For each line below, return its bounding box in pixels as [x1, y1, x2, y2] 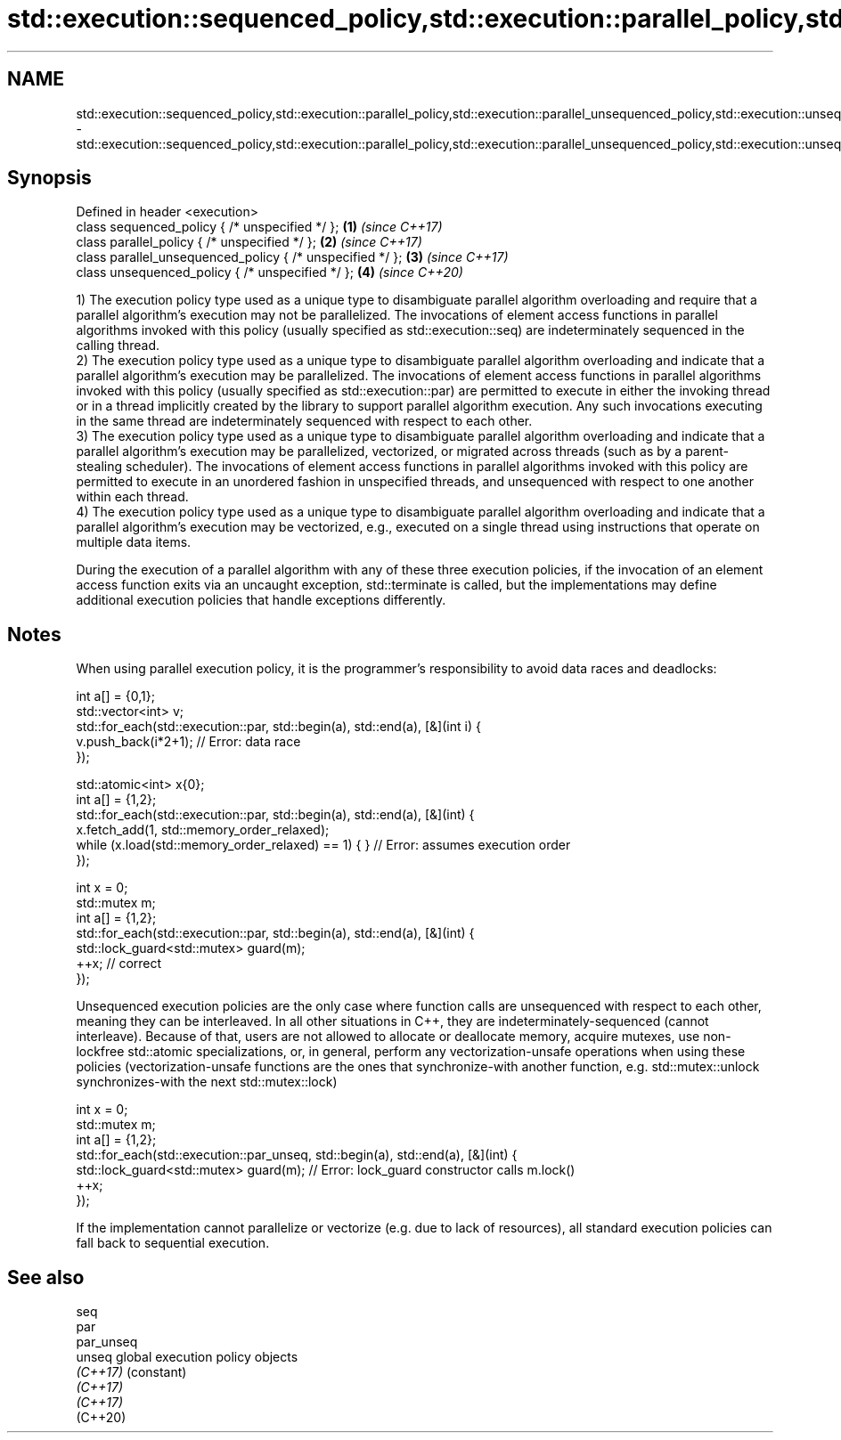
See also [7, 1265, 85, 1289]
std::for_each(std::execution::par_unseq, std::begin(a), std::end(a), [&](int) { [76, 1147, 518, 1163]
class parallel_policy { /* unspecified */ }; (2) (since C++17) [76, 234, 422, 250]
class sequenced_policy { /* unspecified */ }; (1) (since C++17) [76, 219, 443, 235]
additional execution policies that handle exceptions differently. [76, 592, 446, 608]
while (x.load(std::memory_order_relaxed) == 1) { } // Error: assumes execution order [76, 837, 571, 853]
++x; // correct [76, 956, 162, 972]
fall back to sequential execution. [76, 1235, 270, 1251]
